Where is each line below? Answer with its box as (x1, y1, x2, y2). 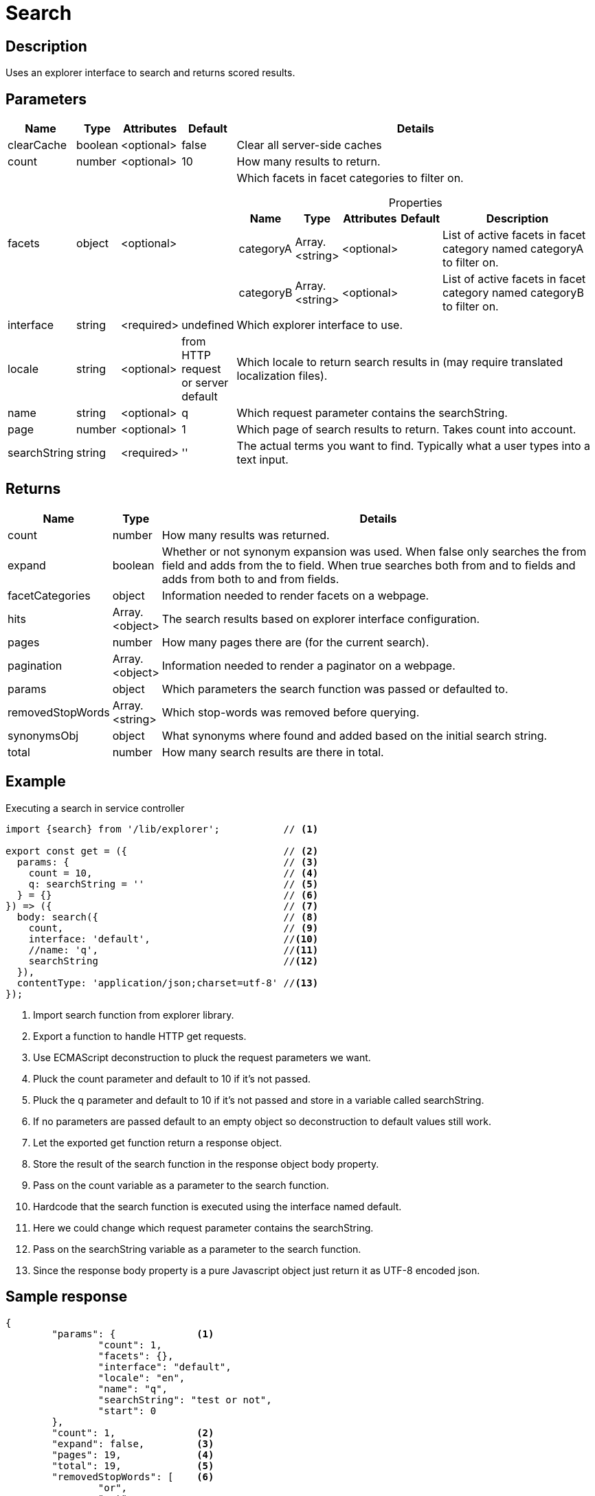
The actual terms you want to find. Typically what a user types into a (236, 439, 591, 453)
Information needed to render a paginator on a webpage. (161, 658, 456, 672)
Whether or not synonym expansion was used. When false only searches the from (161, 544, 587, 558)
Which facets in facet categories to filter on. (236, 171, 464, 185)
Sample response (5, 1288, 128, 1306)
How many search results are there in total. (161, 745, 384, 759)
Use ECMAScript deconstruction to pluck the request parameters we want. (33, 1051, 371, 1063)
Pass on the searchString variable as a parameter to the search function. (33, 1243, 361, 1255)
